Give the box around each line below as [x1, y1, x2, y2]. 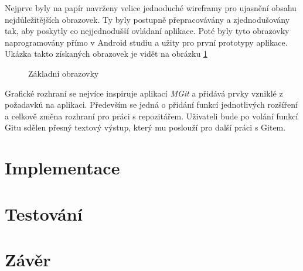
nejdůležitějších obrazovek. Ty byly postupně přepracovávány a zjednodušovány [5, 13, 290, 25]
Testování [5, 201, 83, 225]
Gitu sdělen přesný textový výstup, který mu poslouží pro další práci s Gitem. [5, 121, 286, 133]
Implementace [5, 156, 120, 180]
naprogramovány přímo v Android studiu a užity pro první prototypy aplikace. [5, 36, 288, 48]
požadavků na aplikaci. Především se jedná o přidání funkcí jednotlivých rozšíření [5, 98, 298, 111]
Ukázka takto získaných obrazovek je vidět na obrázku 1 [5, 47, 207, 60]
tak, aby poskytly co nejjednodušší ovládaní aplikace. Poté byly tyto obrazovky [5, 25, 290, 37]
